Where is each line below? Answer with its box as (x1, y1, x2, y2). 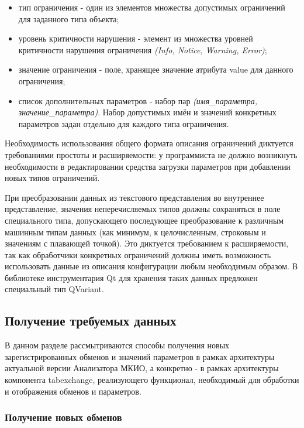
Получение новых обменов (5, 410, 122, 424)
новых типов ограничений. (5, 172, 100, 184)
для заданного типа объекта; (18, 12, 119, 25)
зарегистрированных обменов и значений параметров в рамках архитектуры (5, 350, 275, 362)
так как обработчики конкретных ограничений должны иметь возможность (5, 248, 271, 261)
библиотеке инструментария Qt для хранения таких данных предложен (5, 271, 258, 283)
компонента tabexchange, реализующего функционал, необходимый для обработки (5, 374, 299, 386)
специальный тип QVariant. (5, 283, 104, 295)
